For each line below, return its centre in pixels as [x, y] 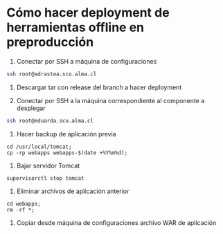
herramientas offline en [75, 27]
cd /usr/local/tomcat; [39, 147]
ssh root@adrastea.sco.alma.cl [52, 74]
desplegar [31, 108]
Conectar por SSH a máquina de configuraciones [87, 61]
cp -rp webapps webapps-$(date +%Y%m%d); [67, 153]
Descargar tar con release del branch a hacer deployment [99, 87]
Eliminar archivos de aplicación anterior [73, 191]
